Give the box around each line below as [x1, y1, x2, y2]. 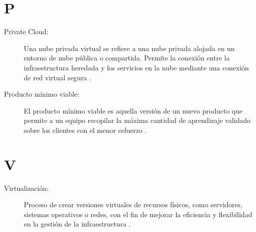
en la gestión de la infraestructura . [24, 219, 131, 229]
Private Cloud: [4, 26, 49, 37]
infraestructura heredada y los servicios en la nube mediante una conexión [24, 62, 249, 72]
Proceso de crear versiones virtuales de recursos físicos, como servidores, [24, 199, 243, 210]
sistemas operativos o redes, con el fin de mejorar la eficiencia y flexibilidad [24, 209, 253, 219]
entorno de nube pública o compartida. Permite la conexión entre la [24, 53, 230, 63]
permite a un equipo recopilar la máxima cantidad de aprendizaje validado [24, 115, 251, 125]
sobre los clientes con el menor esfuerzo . [24, 124, 147, 135]
